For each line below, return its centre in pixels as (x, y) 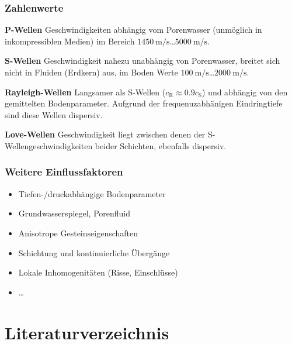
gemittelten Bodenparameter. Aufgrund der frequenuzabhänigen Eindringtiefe (144, 103)
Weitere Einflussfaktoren (64, 172)
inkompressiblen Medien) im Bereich (70, 41)
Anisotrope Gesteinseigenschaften (78, 233)
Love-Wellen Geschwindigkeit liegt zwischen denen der (105, 134)
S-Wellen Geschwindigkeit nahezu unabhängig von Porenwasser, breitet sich (142, 61)
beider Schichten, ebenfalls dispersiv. (161, 145)
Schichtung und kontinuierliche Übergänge (94, 252)
